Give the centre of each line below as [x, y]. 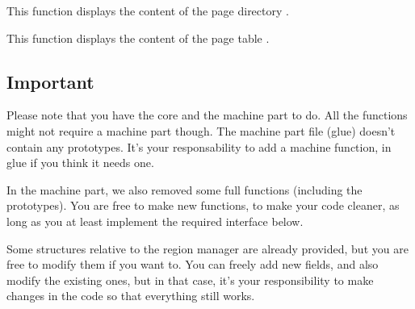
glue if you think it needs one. [80, 163]
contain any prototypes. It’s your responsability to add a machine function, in [199, 146]
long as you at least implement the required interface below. [155, 221]
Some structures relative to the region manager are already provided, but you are [207, 248]
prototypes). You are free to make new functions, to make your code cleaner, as [203, 205]
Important [50, 81]
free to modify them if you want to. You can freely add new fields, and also [193, 264]
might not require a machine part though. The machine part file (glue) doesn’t [201, 130]
